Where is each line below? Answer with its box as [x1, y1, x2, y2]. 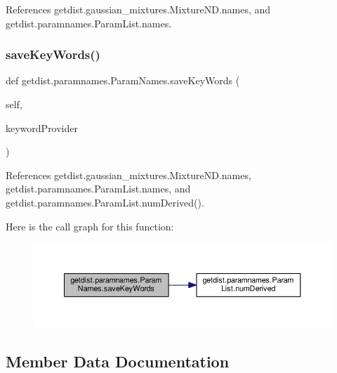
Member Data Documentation [6, 350, 230, 372]
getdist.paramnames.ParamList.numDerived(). [6, 195, 204, 209]
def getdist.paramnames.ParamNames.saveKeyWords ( [6, 73, 240, 88]
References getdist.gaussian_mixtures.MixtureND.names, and [6, 2, 271, 16]
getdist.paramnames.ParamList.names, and [6, 181, 191, 196]
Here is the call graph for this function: [6, 218, 174, 233]
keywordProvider [6, 120, 78, 135]
